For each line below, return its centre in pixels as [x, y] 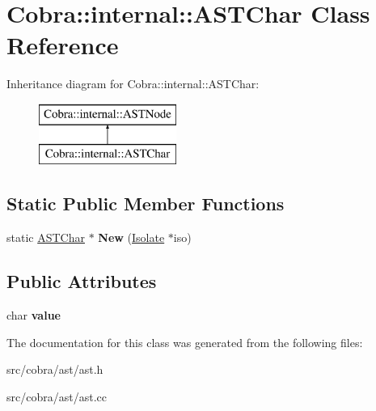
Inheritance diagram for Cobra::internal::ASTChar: [133, 84]
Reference [63, 45]
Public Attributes [82, 281]
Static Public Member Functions [146, 203]
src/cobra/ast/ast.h [55, 369]
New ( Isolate [131, 237]
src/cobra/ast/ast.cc [57, 396]
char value [34, 315]
